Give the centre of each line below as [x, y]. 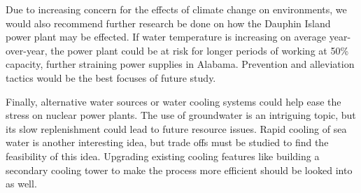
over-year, [27, 50]
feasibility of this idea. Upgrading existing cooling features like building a [163, 156]
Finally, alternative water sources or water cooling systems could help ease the [174, 101]
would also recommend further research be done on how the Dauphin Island [168, 23]
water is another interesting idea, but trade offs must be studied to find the [167, 142]
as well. [21, 184]
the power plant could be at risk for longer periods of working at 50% [200, 50]
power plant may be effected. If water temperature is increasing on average [166, 37]
